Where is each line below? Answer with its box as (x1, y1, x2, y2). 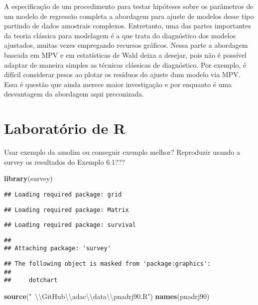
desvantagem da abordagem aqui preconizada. (4, 89, 144, 99)
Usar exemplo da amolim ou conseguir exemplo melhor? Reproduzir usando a (4, 147, 240, 157)
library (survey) (4, 173, 53, 184)
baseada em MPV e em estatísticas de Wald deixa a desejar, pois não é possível (4, 49, 247, 60)
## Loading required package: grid (4, 191, 122, 198)
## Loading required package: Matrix (4, 206, 129, 213)
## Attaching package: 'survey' (4, 245, 111, 252)
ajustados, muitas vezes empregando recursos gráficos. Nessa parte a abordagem (4, 40, 248, 50)
